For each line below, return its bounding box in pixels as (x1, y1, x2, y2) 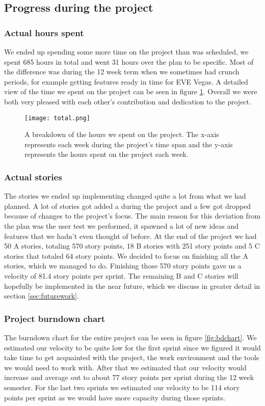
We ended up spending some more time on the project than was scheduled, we (4, 46, 249, 57)
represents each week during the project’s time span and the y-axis (24, 139, 233, 149)
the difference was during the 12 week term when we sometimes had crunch (4, 66, 240, 77)
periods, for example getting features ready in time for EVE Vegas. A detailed (4, 76, 248, 87)
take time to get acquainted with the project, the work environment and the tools (4, 352, 259, 363)
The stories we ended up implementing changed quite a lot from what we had (4, 191, 246, 201)
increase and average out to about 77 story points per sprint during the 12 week (4, 372, 254, 383)
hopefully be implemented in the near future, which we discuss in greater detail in (4, 280, 260, 291)
